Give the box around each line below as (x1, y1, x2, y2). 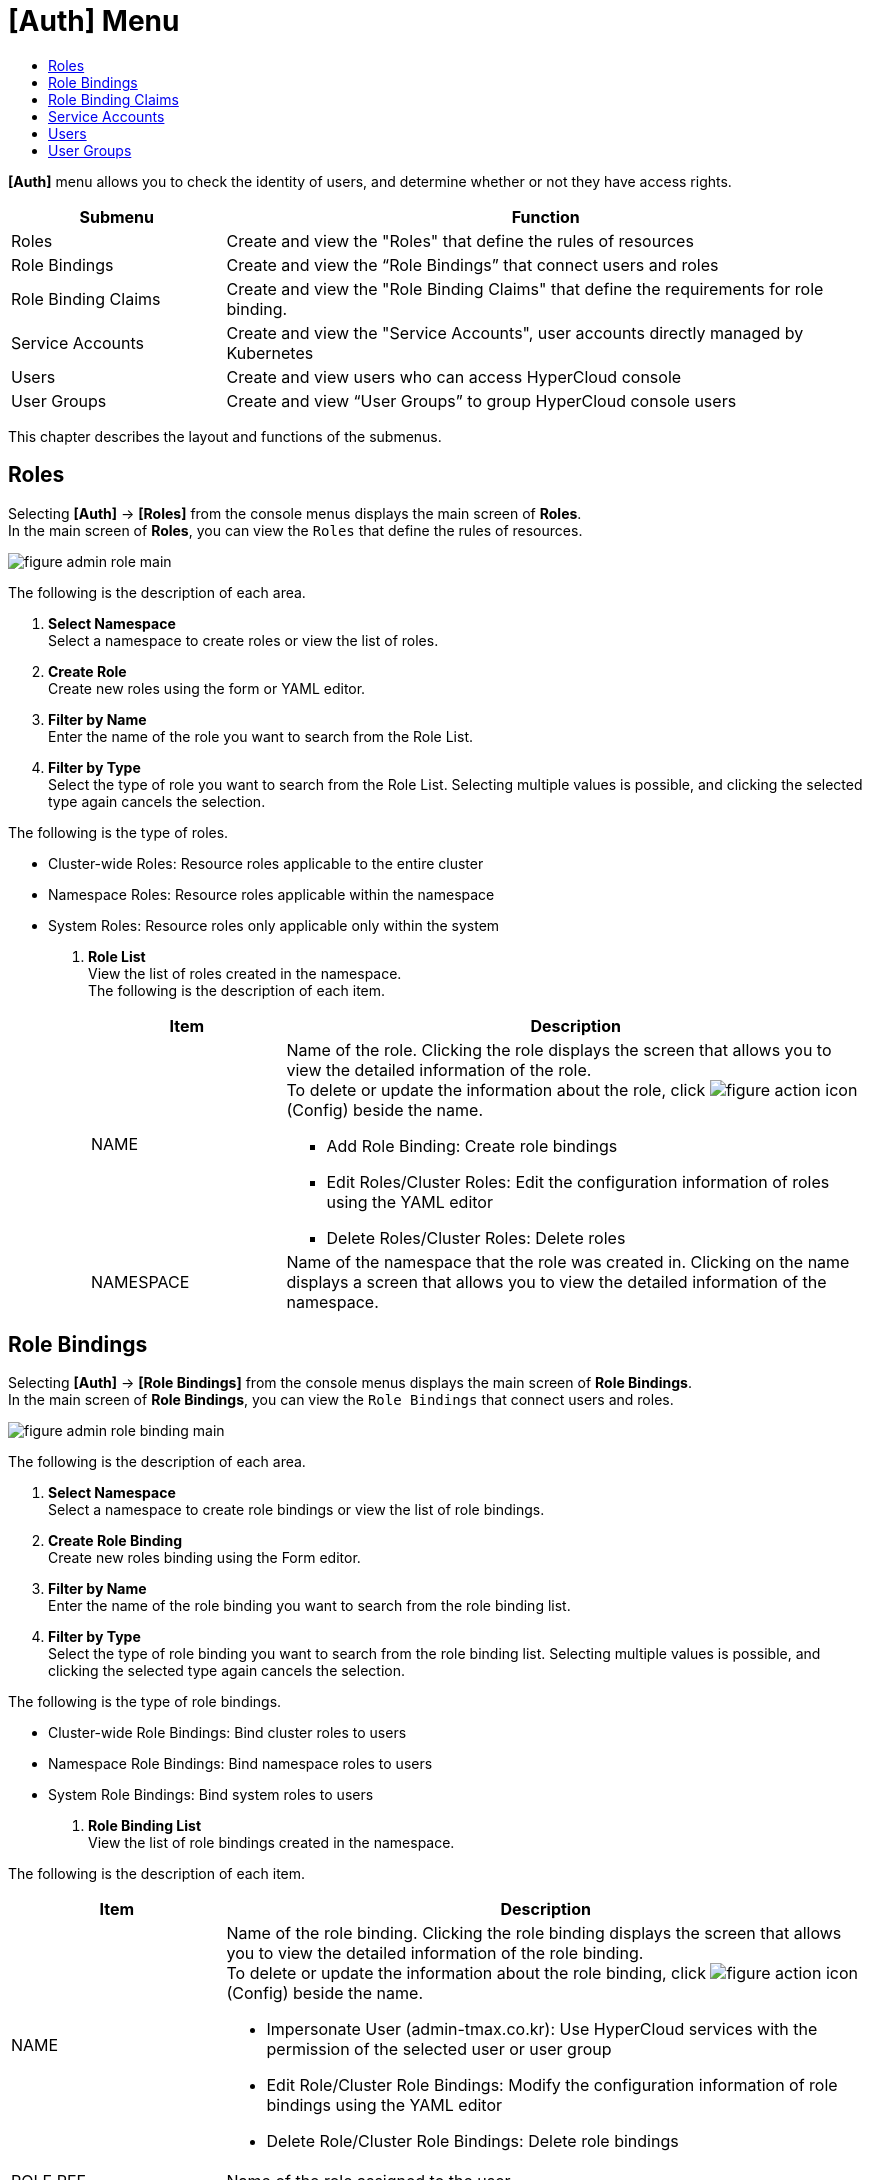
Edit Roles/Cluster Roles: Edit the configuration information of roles (326, 1171, 830, 1192)
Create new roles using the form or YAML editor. (48, 679, 366, 697)
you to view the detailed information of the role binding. (226, 1943, 644, 1964)
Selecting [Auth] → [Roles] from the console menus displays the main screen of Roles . (8, 504, 582, 522)
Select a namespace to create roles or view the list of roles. (48, 631, 439, 649)
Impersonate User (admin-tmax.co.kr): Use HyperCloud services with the (266, 2019, 818, 2040)
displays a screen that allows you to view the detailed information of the (286, 1271, 827, 1292)
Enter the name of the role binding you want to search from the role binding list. (48, 1597, 571, 1615)
